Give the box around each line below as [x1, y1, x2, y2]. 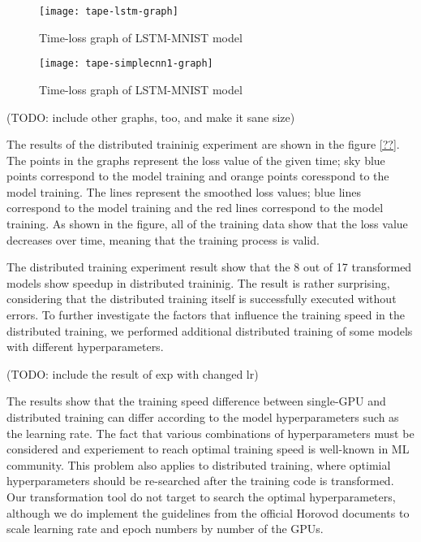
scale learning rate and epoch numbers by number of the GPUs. [6, 520, 324, 537]
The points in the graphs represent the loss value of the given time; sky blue [6, 151, 385, 168]
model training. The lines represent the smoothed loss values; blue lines [6, 183, 361, 200]
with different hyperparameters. [6, 338, 164, 355]
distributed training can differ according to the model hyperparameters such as [6, 409, 399, 425]
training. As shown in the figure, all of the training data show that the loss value [6, 215, 408, 232]
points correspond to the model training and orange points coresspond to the [6, 167, 389, 184]
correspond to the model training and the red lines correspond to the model [6, 199, 384, 216]
